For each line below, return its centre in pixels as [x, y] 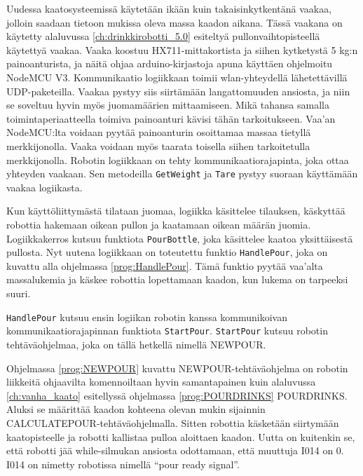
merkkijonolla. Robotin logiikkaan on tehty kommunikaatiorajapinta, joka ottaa [178, 159]
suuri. [19, 293]
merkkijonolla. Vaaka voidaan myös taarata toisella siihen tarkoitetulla [158, 145]
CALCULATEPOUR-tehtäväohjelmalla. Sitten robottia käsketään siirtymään [173, 422]
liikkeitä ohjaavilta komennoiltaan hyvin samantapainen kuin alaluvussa [161, 382]
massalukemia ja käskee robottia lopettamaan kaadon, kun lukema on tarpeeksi [177, 279]
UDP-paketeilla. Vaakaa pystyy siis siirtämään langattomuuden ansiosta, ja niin [178, 91]
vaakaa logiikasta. [44, 187]
